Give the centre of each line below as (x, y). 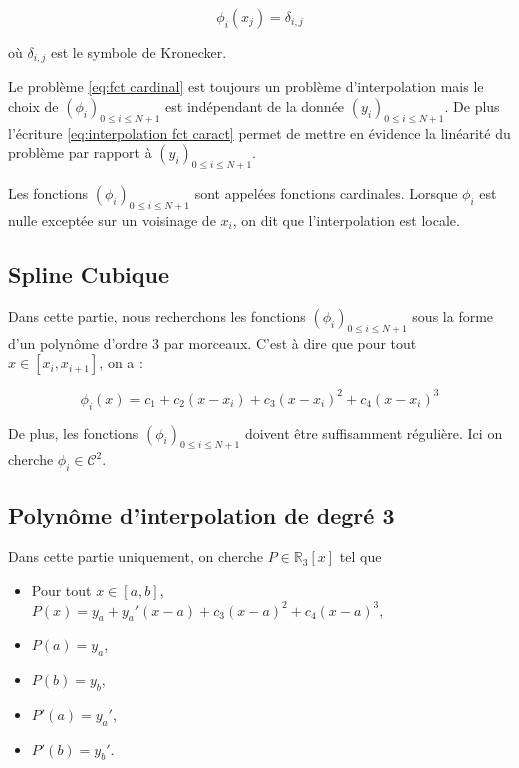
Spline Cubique (88, 274)
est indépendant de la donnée (255, 106)
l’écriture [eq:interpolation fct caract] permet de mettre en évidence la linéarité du (259, 132)
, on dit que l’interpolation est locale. (346, 220)
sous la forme (453, 315)
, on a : (121, 362)
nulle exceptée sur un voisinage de (112, 220)
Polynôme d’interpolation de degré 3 (201, 514)
